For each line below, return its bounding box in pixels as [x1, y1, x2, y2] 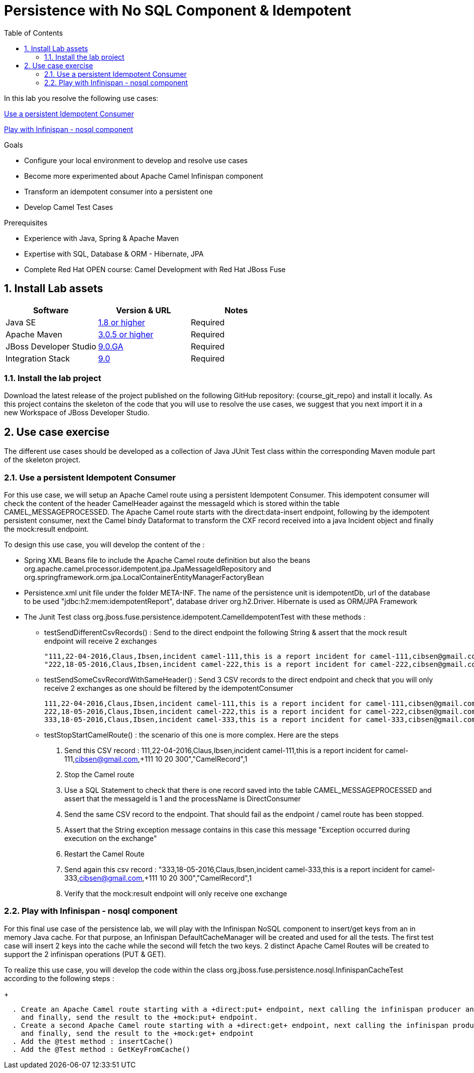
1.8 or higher [98, 317, 145, 327]
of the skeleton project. [4, 455, 81, 464]
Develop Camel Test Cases [24, 202, 113, 211]
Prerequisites [4, 218, 48, 227]
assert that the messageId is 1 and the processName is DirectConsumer [64, 794, 301, 803]
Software [33, 305, 69, 315]
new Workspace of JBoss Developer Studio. [4, 408, 150, 417]
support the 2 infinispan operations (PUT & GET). [4, 949, 166, 959]
